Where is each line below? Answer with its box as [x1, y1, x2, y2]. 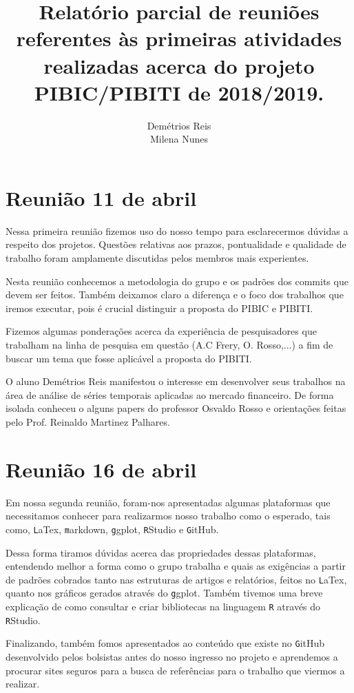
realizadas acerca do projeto [43, 51, 315, 79]
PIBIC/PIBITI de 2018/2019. [34, 78, 324, 106]
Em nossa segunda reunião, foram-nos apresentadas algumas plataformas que [6, 495, 331, 509]
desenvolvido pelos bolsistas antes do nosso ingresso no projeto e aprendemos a [6, 649, 338, 663]
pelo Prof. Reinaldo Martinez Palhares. [6, 414, 170, 428]
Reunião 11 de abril [6, 183, 197, 211]
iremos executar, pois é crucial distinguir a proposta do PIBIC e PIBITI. [6, 300, 313, 315]
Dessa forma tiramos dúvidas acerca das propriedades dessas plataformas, [6, 545, 316, 559]
